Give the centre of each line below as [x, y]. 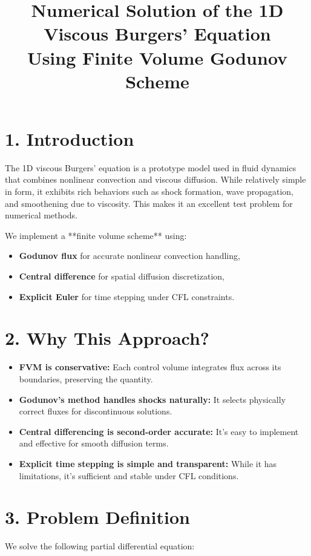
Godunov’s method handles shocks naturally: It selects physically [152, 399]
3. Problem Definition [97, 517]
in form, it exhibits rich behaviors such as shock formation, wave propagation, [149, 191]
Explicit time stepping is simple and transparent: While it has [148, 463]
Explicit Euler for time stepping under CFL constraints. [127, 296]
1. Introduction [70, 138]
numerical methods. [41, 215]
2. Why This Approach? [107, 338]
